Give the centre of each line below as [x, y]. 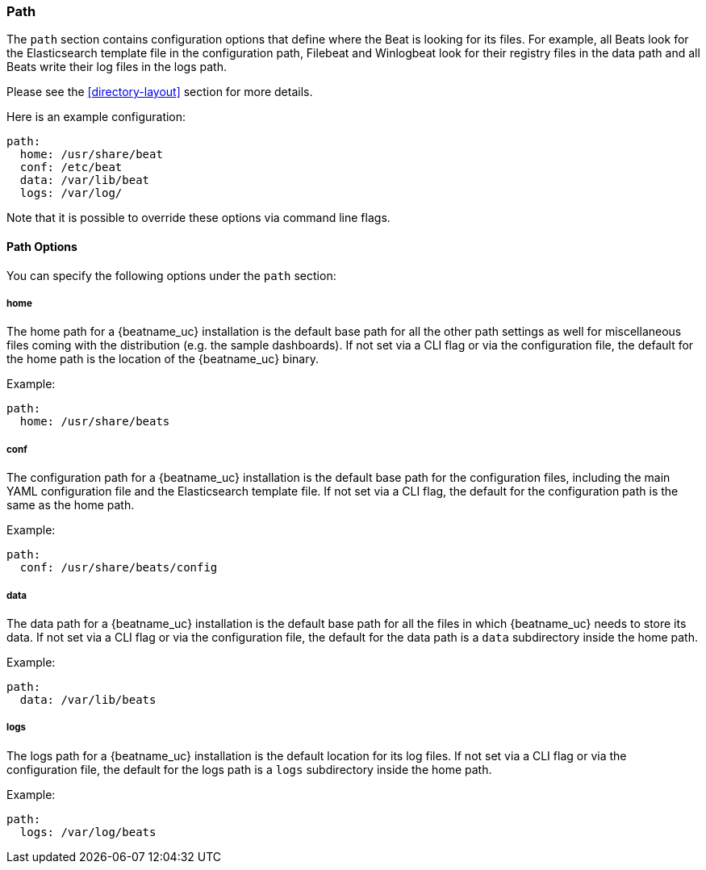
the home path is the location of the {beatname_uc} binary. [163, 359]
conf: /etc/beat [71, 167]
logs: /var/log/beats [88, 832]
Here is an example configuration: [96, 117]
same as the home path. [71, 505]
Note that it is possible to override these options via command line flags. [198, 218]
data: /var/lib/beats [88, 699]
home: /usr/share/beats [95, 422]
